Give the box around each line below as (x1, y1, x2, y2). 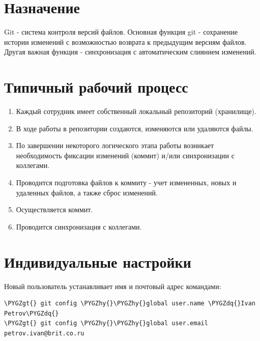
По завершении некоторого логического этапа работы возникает (16, 140, 214, 151)
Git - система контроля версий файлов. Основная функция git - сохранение (4, 26, 238, 37)
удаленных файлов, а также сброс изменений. (16, 187, 158, 197)
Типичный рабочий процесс (4, 76, 188, 97)
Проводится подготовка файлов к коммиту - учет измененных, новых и (16, 177, 237, 187)
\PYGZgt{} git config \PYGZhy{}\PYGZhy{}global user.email (4, 320, 208, 327)
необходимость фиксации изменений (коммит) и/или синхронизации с (16, 150, 235, 160)
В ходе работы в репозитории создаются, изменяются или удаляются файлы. (16, 123, 253, 133)
